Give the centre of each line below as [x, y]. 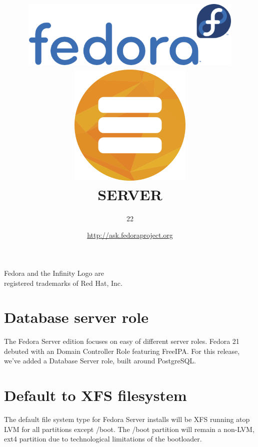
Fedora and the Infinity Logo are [54, 273]
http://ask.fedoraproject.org [130, 235]
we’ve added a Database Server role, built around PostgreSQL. [100, 361]
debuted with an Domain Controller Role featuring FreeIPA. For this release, [122, 351]
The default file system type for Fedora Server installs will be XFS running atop [127, 419]
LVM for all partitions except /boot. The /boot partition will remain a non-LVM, [129, 429]
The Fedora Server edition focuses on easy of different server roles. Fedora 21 [122, 341]
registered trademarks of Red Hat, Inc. [63, 283]
